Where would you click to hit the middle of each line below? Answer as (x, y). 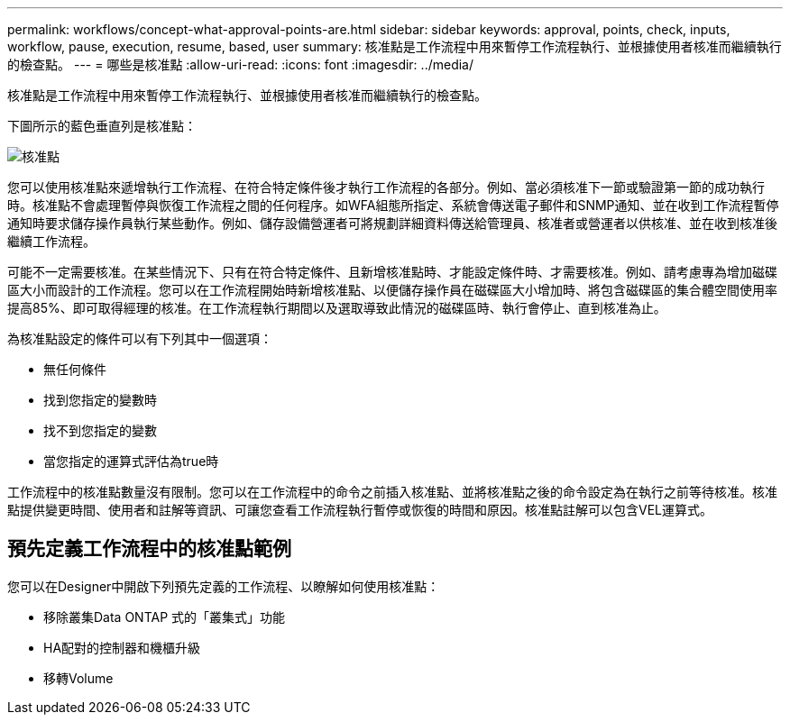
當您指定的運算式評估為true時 (131, 461)
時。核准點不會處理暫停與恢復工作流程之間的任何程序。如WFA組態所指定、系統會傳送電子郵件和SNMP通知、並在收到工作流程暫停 (393, 205)
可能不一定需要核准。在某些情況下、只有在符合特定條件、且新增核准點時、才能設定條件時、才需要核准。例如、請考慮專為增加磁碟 (392, 272)
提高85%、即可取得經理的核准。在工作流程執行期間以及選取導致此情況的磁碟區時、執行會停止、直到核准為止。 (337, 308)
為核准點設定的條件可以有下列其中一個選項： (140, 338)
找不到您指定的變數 (100, 430)
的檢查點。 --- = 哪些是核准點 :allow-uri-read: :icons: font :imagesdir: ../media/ (241, 64)
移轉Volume (78, 678)
